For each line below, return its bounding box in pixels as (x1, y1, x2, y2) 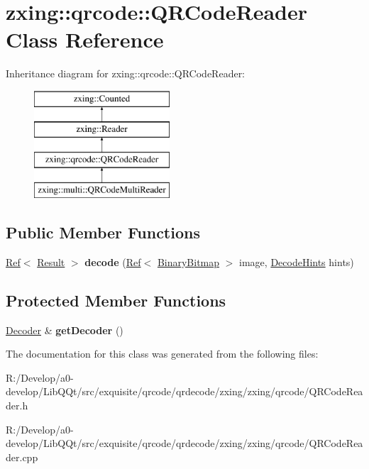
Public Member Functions (6, 221, 200, 243)
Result (37, 254, 65, 269)
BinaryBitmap (157, 254, 220, 269)
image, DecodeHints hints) (239, 254, 354, 269)
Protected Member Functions (6, 289, 226, 311)
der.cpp (6, 449, 38, 464)
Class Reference (6, 25, 164, 54)
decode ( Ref (84, 254, 141, 269)
